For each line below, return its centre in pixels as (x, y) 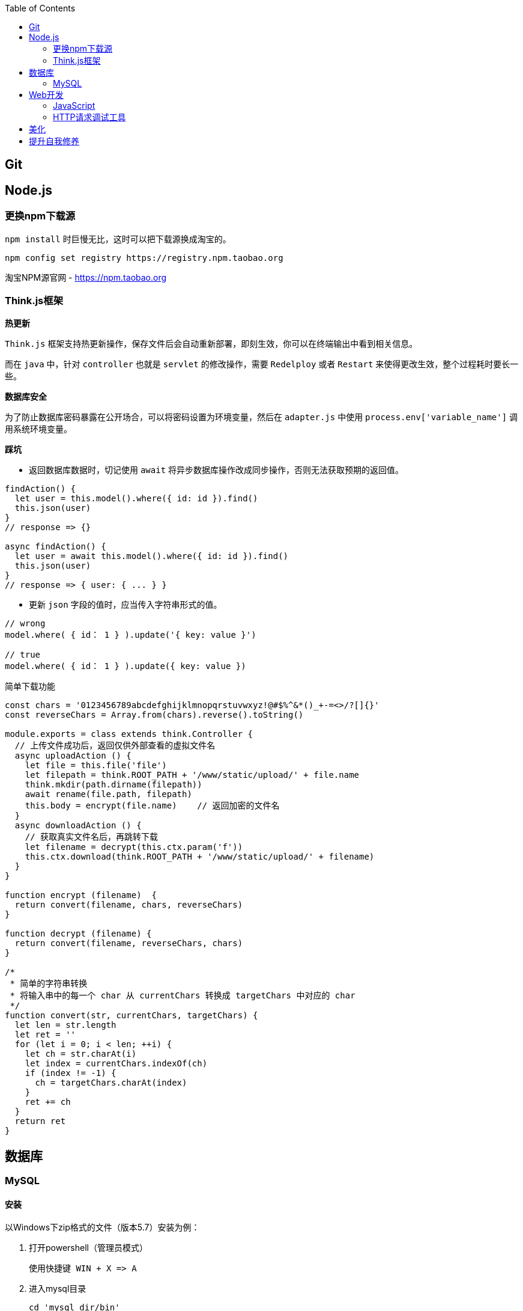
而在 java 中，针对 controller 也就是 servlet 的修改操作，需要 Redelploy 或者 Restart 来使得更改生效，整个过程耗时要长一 (262, 364)
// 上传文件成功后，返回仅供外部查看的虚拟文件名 (115, 746)
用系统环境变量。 (38, 429)
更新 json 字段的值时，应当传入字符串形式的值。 (125, 605)
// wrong (25, 624)
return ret (40, 1121)
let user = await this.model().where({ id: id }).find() (152, 556)
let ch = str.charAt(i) (81, 1054)
